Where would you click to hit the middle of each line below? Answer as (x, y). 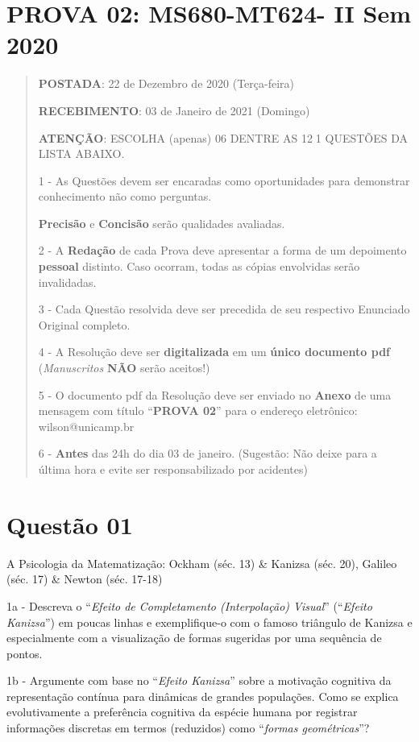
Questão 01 (70, 524)
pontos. (25, 653)
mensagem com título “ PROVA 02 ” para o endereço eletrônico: (198, 410)
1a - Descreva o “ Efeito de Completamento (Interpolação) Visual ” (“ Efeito (189, 605)
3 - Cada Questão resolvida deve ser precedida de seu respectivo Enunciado (224, 309)
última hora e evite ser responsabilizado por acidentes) (173, 469)
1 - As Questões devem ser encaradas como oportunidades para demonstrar (224, 180)
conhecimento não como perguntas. (125, 196)
